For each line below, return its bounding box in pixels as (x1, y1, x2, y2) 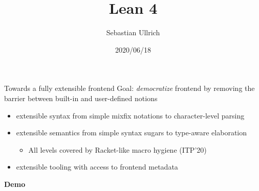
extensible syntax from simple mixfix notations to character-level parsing (16, 110, 245, 121)
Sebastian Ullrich (106, 27, 160, 38)
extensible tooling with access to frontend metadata (16, 161, 178, 172)
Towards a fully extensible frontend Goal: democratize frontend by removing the (4, 83, 255, 93)
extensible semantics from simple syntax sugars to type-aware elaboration (16, 127, 247, 138)
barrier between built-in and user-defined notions (4, 92, 158, 103)
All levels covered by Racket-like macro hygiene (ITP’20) (28, 144, 207, 155)
